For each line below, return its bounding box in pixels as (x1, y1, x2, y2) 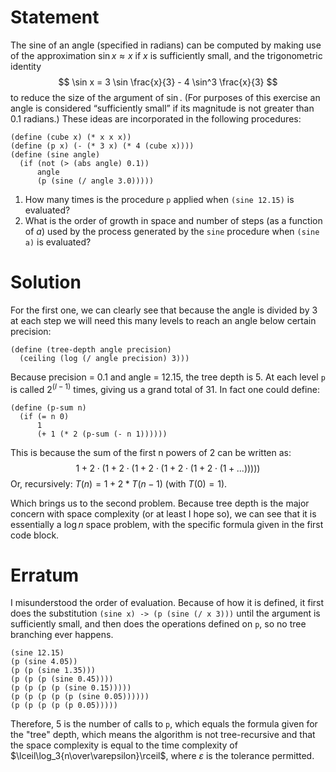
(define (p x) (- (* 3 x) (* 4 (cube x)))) (10, 141, 195, 151)
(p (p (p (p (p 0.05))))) (10, 701, 118, 711)
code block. (10, 529, 60, 541)
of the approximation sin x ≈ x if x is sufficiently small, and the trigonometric (10, 49, 323, 61)
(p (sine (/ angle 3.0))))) (36, 176, 155, 186)
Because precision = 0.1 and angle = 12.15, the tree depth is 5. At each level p (10, 371, 326, 383)
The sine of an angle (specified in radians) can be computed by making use (10, 39, 322, 51)
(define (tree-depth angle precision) (10, 344, 172, 355)
